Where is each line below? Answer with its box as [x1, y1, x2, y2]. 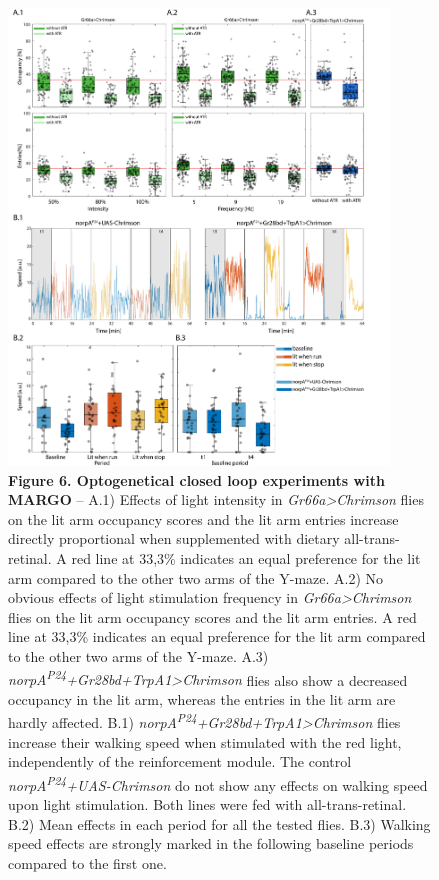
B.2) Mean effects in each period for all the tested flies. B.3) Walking [8, 813, 431, 834]
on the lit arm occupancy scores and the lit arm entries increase [8, 508, 399, 529]
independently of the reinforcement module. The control [8, 751, 352, 772]
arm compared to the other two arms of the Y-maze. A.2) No [8, 567, 384, 588]
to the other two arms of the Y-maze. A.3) [8, 646, 269, 667]
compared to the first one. [8, 852, 167, 873]
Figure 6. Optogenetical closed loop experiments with [8, 469, 385, 490]
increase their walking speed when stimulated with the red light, [8, 731, 402, 752]
